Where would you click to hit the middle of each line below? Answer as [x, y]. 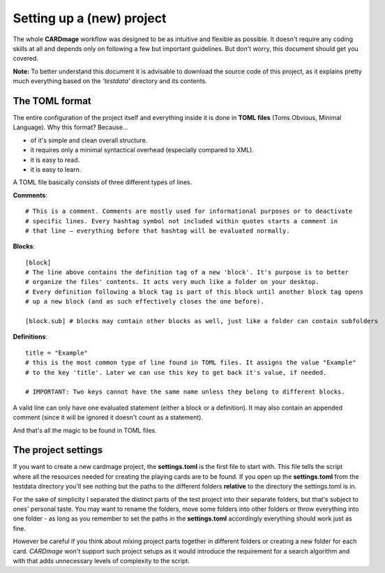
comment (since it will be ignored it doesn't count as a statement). [108, 417]
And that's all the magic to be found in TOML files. [85, 430]
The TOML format [52, 101]
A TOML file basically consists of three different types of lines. [103, 182]
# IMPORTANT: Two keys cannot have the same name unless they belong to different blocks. [185, 392]
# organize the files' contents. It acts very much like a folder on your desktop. [173, 282]
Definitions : [30, 337]
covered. [25, 59]
